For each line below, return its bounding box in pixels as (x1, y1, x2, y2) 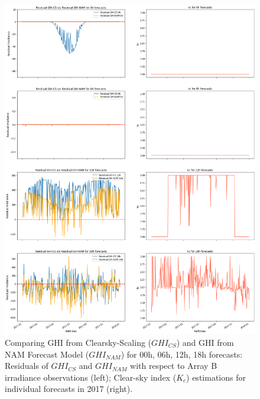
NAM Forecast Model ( (5, 348, 89, 360)
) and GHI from (176, 336, 234, 348)
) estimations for (186, 371, 246, 383)
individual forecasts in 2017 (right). (5, 382, 133, 395)
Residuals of (5, 359, 48, 372)
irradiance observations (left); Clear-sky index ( (5, 371, 177, 383)
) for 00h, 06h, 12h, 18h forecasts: (121, 348, 243, 360)
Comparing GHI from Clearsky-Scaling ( (5, 336, 152, 348)
